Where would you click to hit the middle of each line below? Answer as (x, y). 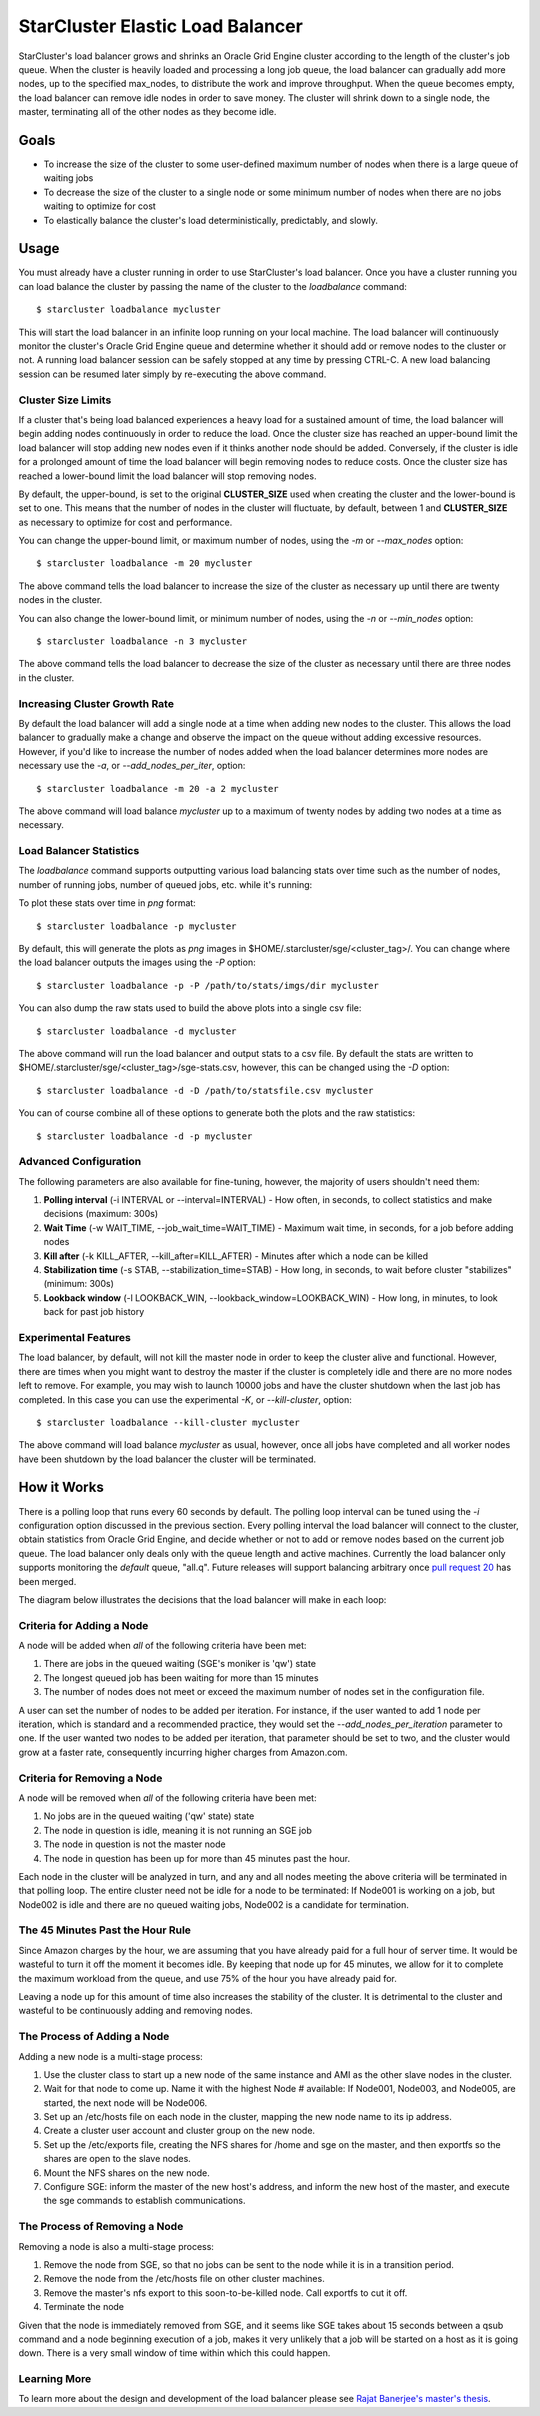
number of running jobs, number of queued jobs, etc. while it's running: (165, 884)
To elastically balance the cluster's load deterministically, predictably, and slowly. (211, 220)
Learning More (55, 2379)
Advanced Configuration (80, 1162)
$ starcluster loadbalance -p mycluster (136, 926)
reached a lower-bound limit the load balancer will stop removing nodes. (167, 476)
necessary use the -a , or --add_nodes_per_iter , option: (132, 766)
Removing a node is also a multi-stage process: (116, 2246)
